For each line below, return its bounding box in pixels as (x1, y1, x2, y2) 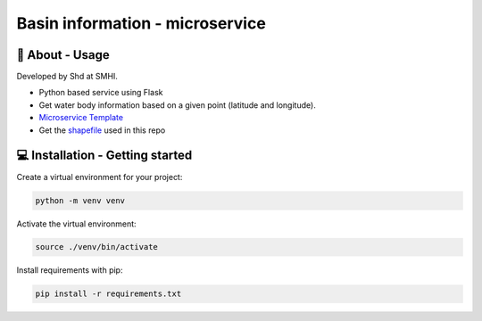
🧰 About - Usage (16, 47, 111, 62)
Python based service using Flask (38, 87, 163, 98)
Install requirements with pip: (16, 265, 123, 276)
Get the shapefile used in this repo (38, 125, 166, 136)
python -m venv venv (35, 195, 125, 205)
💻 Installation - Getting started (16, 148, 193, 163)
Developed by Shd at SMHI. (16, 71, 118, 82)
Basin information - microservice (16, 13, 267, 33)
